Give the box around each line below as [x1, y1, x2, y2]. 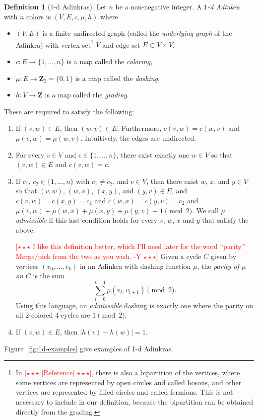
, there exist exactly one [116, 149, 190, 160]
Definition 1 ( [4, 1, 51, 11]
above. [15, 224, 35, 235]
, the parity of [197, 260, 239, 271]
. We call [192, 205, 219, 215]
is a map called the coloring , [66, 56, 153, 67]
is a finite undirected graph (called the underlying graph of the [42, 28, 232, 38]
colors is [26, 11, 51, 21]
